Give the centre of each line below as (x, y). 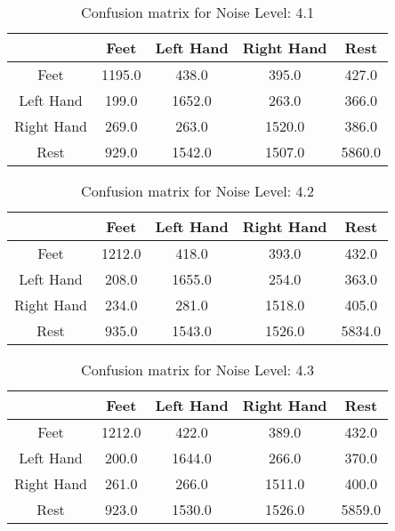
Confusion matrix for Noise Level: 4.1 (197, 12)
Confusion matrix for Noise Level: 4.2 (197, 191)
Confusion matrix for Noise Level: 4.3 (197, 370)
